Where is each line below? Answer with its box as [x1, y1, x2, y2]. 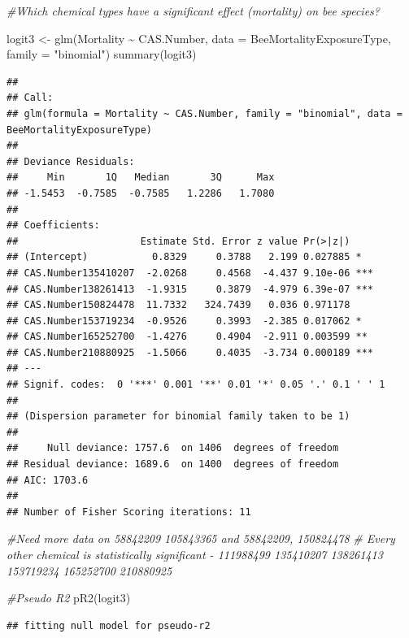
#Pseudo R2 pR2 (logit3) [7, 589, 131, 606]
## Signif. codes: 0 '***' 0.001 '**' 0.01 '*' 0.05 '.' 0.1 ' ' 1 [7, 379, 385, 391]
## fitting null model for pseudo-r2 [7, 619, 211, 631]
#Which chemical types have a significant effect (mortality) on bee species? [7, 2, 380, 19]
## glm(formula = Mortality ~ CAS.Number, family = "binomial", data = [7, 107, 402, 119]
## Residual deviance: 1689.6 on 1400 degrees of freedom [7, 458, 339, 471]
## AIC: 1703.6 [7, 474, 89, 486]
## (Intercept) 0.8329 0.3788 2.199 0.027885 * [7, 251, 362, 263]
